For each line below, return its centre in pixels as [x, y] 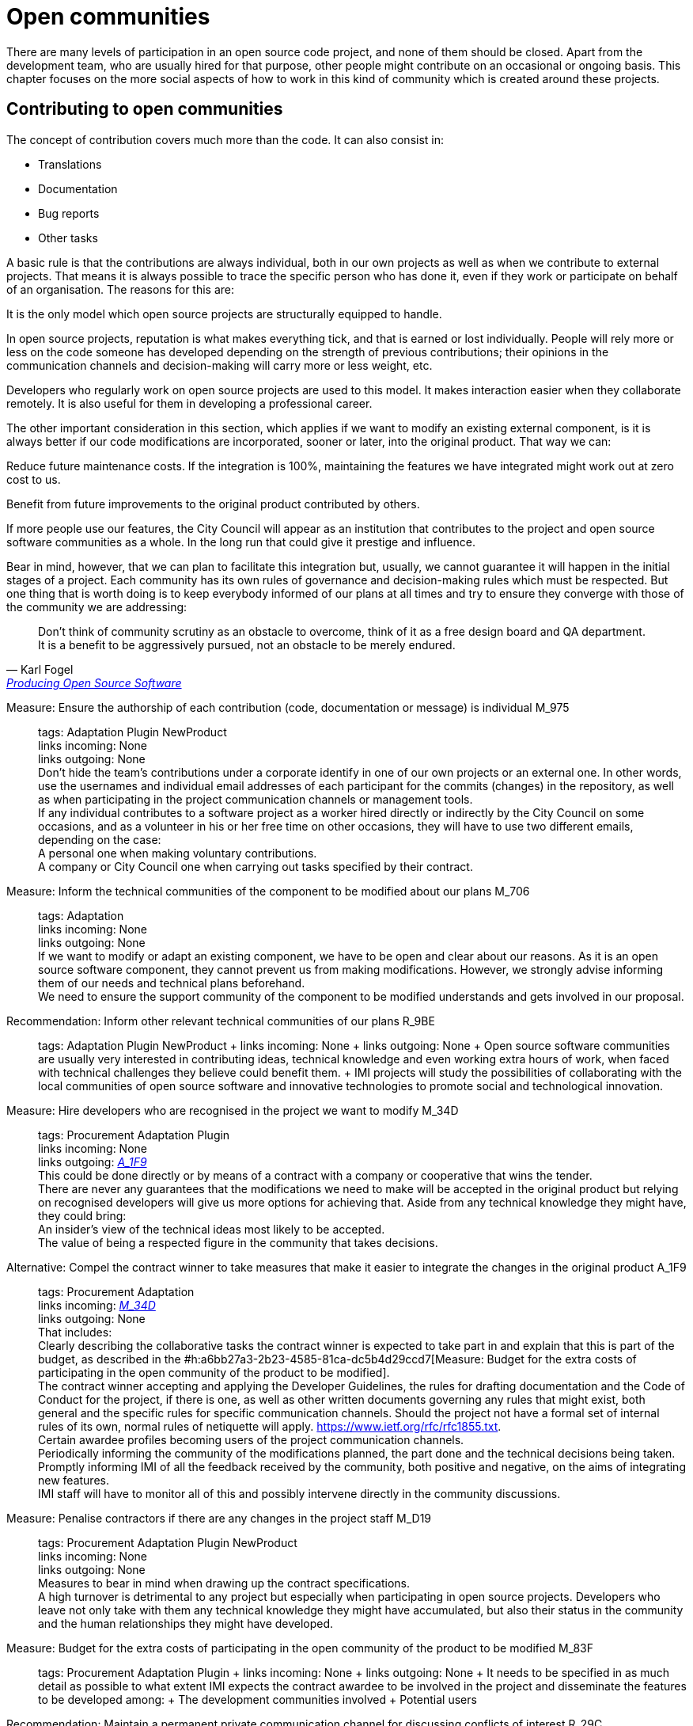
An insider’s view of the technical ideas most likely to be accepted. [212, 1229]
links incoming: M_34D [97, 1305]
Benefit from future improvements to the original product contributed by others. [213, 504]
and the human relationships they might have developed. [186, 1623]
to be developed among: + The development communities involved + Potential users [258, 1699]
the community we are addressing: [97, 606]
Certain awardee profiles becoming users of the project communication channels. [251, 1439]
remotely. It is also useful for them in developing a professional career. [189, 403]
